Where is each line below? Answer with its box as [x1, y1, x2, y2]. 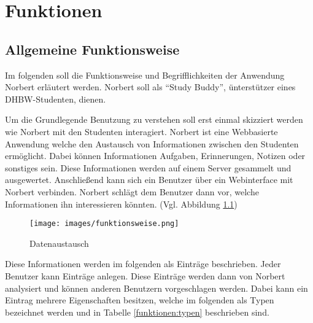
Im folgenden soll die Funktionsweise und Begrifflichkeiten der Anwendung [5, 68, 285, 81]
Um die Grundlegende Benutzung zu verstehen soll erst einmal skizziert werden [5, 113, 303, 126]
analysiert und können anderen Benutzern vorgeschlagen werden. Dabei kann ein [5, 281, 308, 294]
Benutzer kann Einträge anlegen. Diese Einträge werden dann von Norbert [5, 269, 285, 282]
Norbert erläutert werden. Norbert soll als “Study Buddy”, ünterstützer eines [5, 80, 296, 93]
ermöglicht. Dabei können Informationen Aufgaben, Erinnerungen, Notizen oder [5, 149, 306, 162]
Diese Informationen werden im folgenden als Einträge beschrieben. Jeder [5, 257, 281, 270]
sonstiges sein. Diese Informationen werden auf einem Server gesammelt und [5, 161, 292, 174]
